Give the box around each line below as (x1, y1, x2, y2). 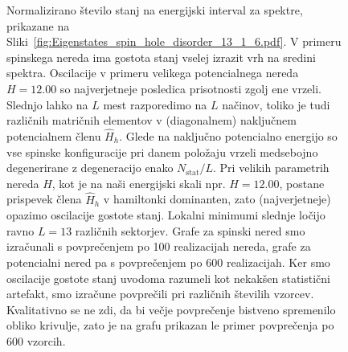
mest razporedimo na (103, 96, 207, 113)
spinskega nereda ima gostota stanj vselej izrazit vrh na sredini (6, 48, 316, 65)
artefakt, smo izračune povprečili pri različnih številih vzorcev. (6, 285, 314, 302)
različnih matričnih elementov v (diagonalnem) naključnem (6, 112, 297, 129)
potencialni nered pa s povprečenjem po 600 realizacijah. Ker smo (6, 253, 330, 270)
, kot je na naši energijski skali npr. (51, 174, 226, 191)
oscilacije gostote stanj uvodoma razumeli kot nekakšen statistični (6, 269, 330, 286)
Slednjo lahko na (6, 96, 88, 113)
